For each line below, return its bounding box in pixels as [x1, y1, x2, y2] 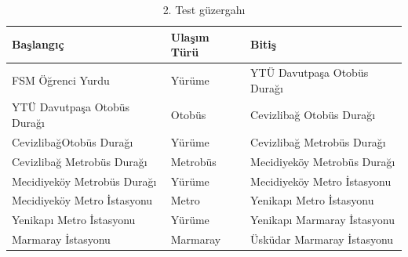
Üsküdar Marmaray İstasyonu [250, 231, 394, 248]
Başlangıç [12, 36, 64, 52]
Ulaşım [170, 28, 209, 45]
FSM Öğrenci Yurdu [12, 71, 110, 88]
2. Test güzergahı [162, 2, 246, 17]
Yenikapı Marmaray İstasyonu [250, 212, 395, 228]
